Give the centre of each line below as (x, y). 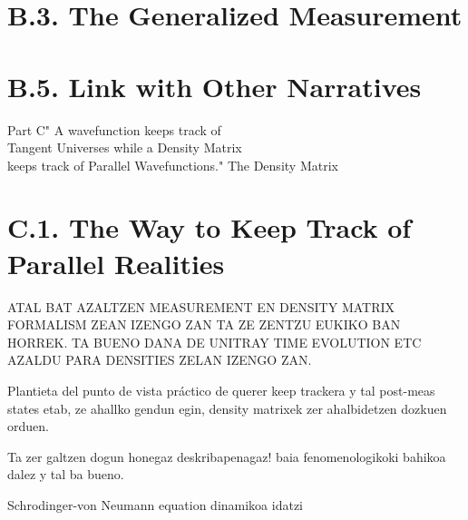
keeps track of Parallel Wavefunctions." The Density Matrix (173, 165)
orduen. (28, 426)
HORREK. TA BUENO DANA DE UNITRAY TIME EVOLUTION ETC (214, 342)
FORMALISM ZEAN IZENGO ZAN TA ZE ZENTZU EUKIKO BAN (204, 324)
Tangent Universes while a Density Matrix (125, 147)
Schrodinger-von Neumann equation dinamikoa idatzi (156, 504)
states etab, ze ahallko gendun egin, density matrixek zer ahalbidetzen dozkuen (227, 408)
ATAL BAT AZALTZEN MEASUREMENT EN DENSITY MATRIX (201, 306)
